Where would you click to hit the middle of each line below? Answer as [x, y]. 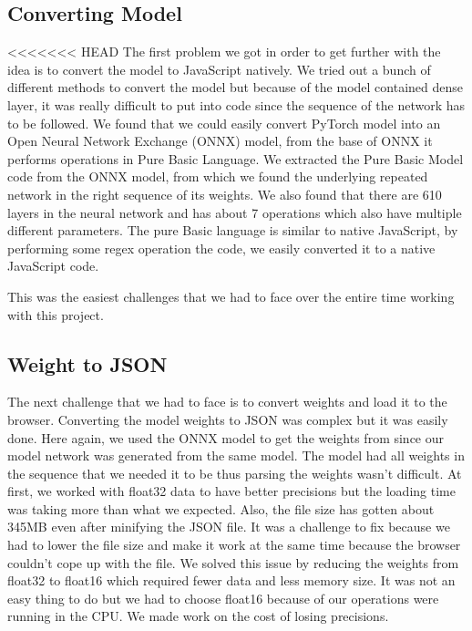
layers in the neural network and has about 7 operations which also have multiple [235, 212]
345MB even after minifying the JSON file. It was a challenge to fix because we [229, 527]
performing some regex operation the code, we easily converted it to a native [221, 248]
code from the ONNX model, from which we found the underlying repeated [218, 176]
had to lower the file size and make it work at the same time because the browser [234, 545]
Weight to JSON [87, 363]
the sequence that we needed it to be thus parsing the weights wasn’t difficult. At [235, 473]
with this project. [56, 314]
